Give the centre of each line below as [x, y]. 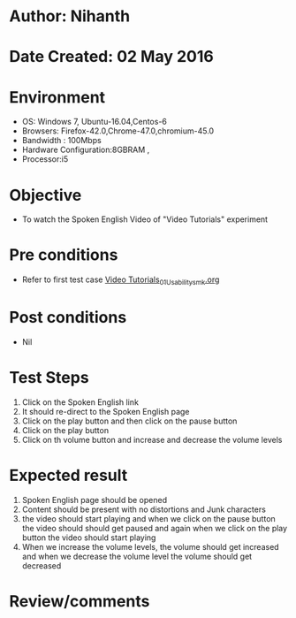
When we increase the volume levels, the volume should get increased [151, 546]
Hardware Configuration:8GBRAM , [86, 150]
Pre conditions [64, 255]
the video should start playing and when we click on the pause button [148, 518]
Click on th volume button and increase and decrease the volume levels [152, 439]
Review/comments [80, 601]
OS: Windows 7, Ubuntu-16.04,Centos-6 [95, 122]
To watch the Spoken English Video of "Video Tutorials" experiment [144, 219]
